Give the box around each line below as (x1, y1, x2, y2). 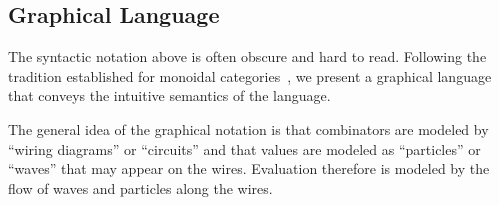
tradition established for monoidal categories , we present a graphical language (8, 65, 492, 86)
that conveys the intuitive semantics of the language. (8, 85, 331, 106)
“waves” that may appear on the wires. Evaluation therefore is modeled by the (8, 158, 490, 179)
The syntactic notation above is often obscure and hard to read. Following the (8, 46, 487, 67)
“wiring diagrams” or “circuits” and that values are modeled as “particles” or (8, 138, 481, 159)
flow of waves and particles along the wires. (8, 177, 273, 198)
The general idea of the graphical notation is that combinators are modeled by (8, 118, 489, 139)
